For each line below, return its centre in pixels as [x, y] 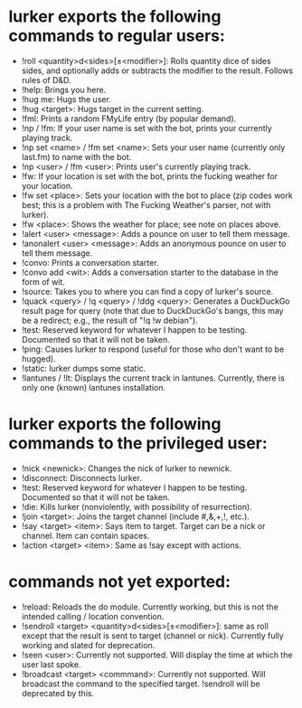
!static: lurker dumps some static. [84, 368]
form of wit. [43, 281]
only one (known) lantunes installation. [94, 387]
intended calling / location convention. [93, 616]
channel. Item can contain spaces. [85, 535]
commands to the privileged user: [138, 444]
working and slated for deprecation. [88, 645]
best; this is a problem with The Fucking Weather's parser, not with [146, 204]
